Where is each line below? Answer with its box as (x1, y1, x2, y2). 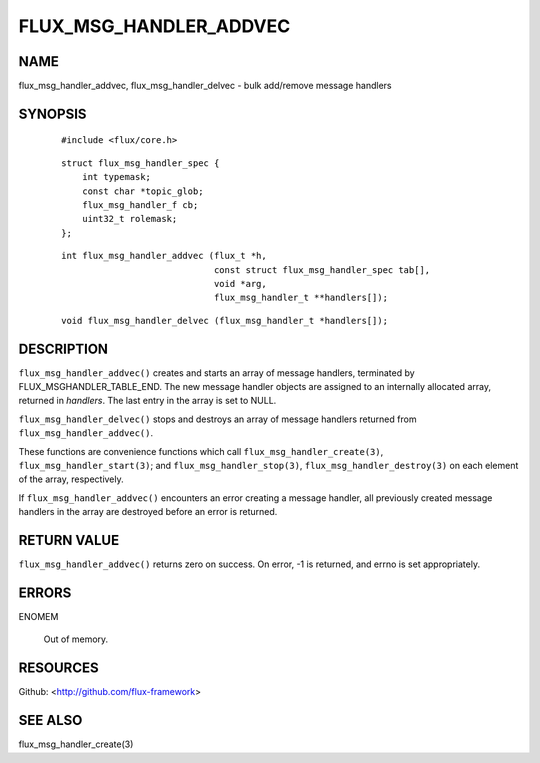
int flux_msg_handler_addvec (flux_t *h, (61, 250, 267, 262)
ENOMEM (18, 611, 59, 622)
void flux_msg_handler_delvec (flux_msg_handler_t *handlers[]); (61, 315, 389, 326)
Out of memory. (43, 633, 109, 645)
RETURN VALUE (18, 532, 120, 549)
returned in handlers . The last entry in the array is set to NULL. (18, 395, 277, 407)
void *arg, (213, 278, 267, 289)
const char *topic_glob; (81, 185, 204, 197)
